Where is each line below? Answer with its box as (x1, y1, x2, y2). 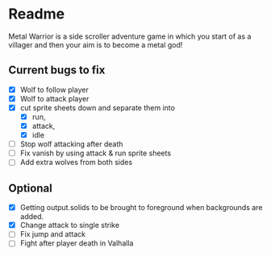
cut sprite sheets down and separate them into (19, 102, 176, 113)
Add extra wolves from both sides (19, 158, 133, 167)
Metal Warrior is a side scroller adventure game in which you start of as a (8, 31, 252, 41)
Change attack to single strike (19, 221, 119, 230)
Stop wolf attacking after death (19, 139, 123, 149)
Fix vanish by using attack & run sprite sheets (19, 148, 172, 158)
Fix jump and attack (19, 229, 86, 239)
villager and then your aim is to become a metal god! (8, 39, 183, 49)
